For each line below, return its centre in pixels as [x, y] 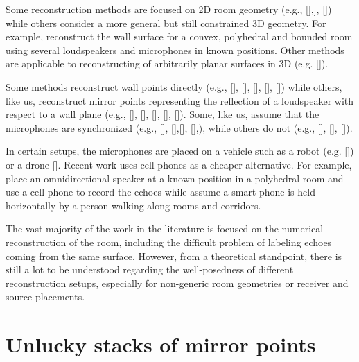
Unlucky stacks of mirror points [161, 344]
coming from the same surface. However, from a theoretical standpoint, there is [174, 256]
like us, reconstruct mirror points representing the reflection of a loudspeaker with [180, 100]
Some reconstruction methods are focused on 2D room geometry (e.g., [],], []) [169, 9]
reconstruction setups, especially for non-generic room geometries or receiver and [177, 283]
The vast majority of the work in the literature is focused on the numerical [165, 229]
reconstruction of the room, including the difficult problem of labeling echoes [169, 242]
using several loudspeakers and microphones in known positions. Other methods [175, 50]
